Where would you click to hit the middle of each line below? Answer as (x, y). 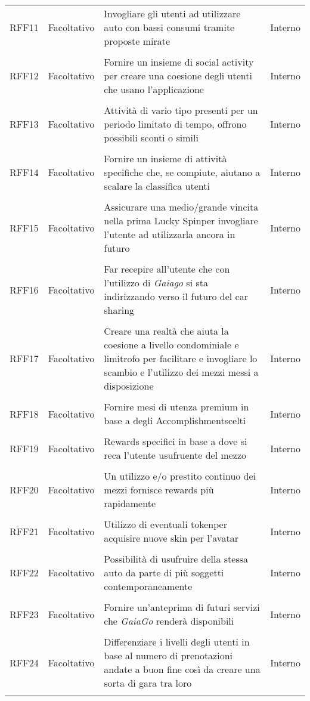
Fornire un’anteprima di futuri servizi (182, 607)
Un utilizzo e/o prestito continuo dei (180, 476)
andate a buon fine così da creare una (182, 669)
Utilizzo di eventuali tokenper (165, 524)
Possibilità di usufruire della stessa (176, 559)
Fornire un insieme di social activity (179, 62)
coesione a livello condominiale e (171, 345)
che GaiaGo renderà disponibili (169, 621)
